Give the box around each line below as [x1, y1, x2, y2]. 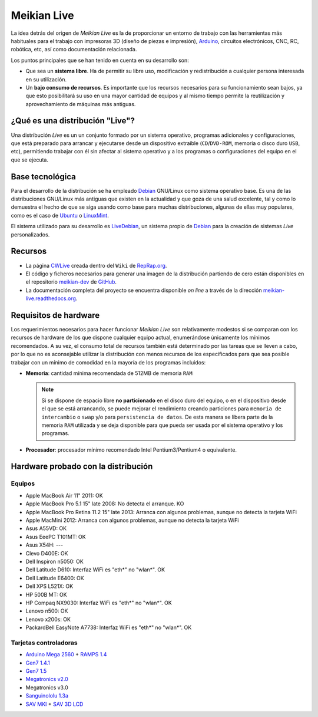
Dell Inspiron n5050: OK [25, 558, 84, 565]
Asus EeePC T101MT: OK [25, 533, 86, 540]
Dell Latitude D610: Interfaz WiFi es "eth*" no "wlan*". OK [25, 566, 165, 573]
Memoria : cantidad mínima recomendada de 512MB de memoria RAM [25, 369, 193, 377]
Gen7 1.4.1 [25, 659, 50, 666]
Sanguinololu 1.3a [25, 692, 69, 699]
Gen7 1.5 [25, 667, 47, 675]
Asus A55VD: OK [25, 525, 67, 532]
